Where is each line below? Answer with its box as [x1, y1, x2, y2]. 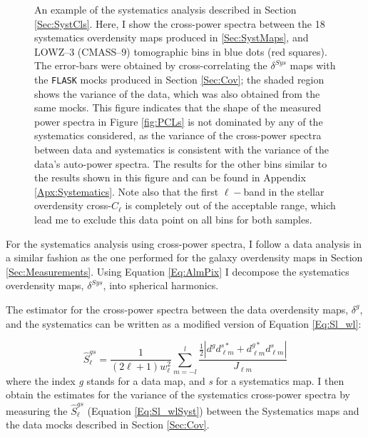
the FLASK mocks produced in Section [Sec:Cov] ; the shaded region [34, 71, 324, 86]
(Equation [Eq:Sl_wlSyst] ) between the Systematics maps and [87, 403, 359, 418]
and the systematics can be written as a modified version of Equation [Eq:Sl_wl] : [6, 316, 362, 331]
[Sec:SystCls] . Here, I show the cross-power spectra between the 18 [34, 16, 325, 31]
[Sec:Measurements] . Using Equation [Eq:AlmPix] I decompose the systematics [6, 263, 349, 278]
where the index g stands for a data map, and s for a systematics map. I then [6, 373, 344, 388]
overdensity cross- [34, 198, 112, 213]
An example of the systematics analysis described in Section [34, 2, 297, 16]
